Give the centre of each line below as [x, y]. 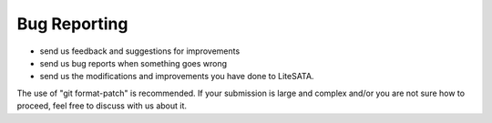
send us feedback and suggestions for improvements [140, 51]
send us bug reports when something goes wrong [133, 63]
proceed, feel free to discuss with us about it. [102, 106]
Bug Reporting [72, 24]
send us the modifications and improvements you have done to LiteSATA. [177, 77]
